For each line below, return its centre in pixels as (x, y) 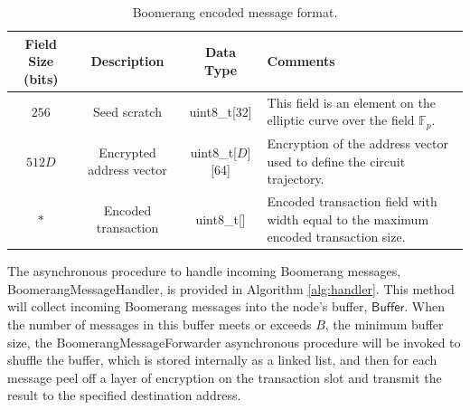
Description (127, 61)
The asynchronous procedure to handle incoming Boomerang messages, (204, 271)
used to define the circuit (336, 161)
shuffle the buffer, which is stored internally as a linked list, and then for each (222, 360)
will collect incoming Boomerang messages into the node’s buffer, (188, 306)
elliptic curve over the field (341, 120)
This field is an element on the (351, 102)
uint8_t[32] (221, 111)
